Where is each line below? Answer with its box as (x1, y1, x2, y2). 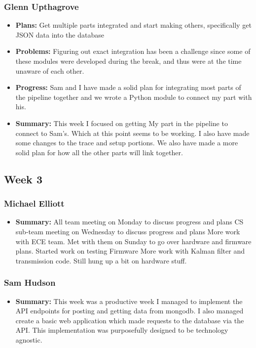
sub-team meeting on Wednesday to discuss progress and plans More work (15, 226, 240, 236)
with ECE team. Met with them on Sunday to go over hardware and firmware (15, 236, 252, 246)
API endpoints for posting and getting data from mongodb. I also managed (15, 305, 244, 316)
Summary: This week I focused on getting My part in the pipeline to (15, 118, 228, 128)
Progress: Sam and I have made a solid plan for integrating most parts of (15, 82, 241, 92)
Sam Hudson (4, 276, 56, 289)
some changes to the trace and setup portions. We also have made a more (15, 137, 238, 148)
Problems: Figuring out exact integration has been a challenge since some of (15, 46, 251, 56)
